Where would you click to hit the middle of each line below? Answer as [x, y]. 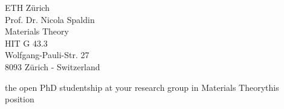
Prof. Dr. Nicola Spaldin [50, 19]
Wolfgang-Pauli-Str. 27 [47, 55]
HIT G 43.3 [26, 43]
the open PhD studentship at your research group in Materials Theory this [142, 87]
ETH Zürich [27, 7]
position [20, 99]
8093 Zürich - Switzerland [53, 66]
